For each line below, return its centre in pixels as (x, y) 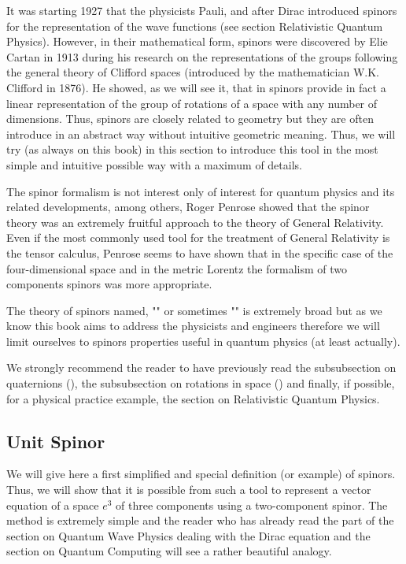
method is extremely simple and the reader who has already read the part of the (200, 520)
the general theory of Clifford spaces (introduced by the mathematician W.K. (193, 72)
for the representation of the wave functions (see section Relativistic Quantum (195, 26)
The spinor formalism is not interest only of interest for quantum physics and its (201, 191)
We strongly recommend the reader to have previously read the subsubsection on (201, 367)
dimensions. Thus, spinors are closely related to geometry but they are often (190, 119)
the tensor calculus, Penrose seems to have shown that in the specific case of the (200, 252)
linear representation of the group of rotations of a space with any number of (192, 103)
